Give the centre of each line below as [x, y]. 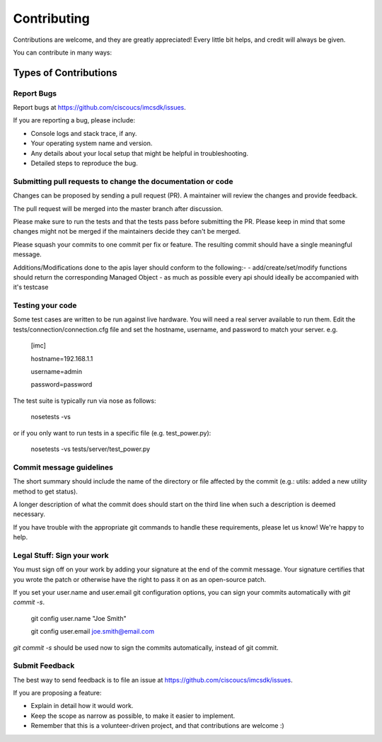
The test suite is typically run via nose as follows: [85, 401]
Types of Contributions [65, 73]
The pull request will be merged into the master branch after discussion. [118, 208]
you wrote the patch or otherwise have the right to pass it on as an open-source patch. [140, 579]
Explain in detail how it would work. [82, 706]
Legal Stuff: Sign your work [61, 555]
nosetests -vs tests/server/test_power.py [91, 449]
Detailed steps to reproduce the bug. [84, 164]
